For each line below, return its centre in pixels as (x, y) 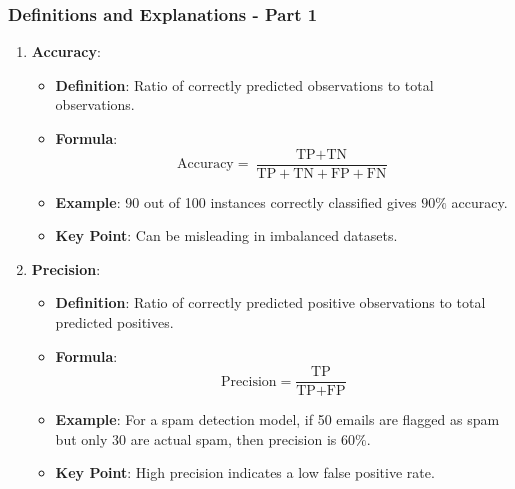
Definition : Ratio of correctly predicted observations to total (244, 84)
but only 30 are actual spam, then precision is (196, 438)
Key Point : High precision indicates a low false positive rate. (245, 472)
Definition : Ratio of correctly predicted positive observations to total (270, 302)
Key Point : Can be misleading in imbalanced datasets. (226, 235)
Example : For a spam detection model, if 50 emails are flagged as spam (277, 419)
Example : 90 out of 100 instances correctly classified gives (236, 201)
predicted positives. (114, 322)
